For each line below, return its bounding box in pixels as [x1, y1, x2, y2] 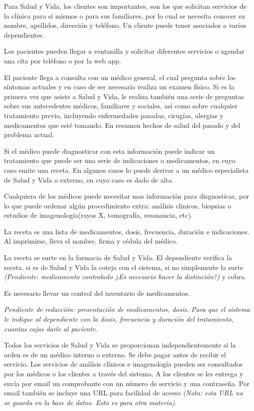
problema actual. [4, 129, 54, 140]
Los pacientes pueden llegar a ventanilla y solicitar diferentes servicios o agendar [4, 46, 245, 56]
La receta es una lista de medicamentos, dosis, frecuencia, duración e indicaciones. [4, 226, 250, 236]
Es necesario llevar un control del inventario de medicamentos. [4, 288, 190, 298]
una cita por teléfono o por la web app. [4, 55, 121, 65]
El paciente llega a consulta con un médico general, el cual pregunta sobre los [4, 72, 236, 82]
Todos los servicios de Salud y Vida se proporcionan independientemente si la [4, 340, 236, 350]
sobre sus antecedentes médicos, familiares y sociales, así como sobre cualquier [4, 101, 238, 111]
